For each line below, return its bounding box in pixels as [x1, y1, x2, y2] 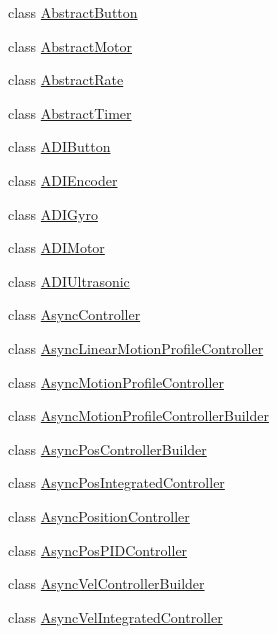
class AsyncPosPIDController [8, 539, 188, 560]
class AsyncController [8, 304, 141, 325]
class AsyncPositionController [8, 505, 190, 526]
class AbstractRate [8, 69, 124, 90]
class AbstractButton [8, 2, 138, 22]
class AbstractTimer [8, 102, 132, 123]
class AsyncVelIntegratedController [8, 606, 223, 627]
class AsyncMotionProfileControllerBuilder [8, 405, 269, 426]
